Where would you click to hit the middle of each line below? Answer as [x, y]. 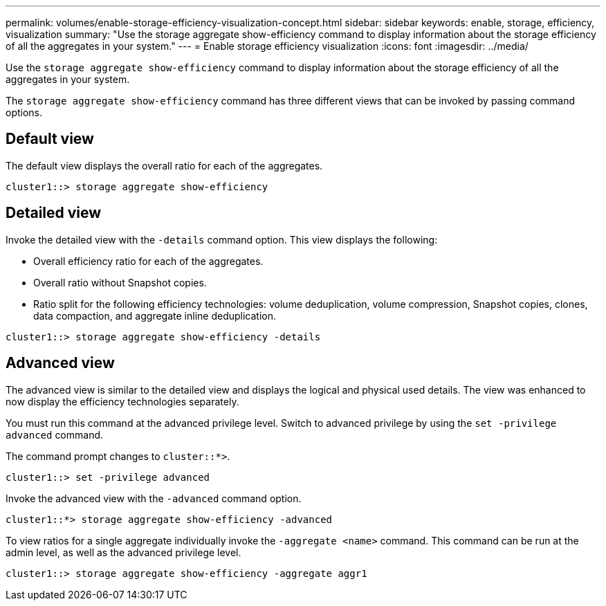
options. [24, 112]
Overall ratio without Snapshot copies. [120, 282]
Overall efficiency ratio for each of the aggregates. [148, 261]
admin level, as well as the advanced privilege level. [123, 552]
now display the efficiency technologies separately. [122, 401]
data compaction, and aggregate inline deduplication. [155, 315]
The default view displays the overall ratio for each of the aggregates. [164, 165]
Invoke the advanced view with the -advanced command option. [154, 498]
